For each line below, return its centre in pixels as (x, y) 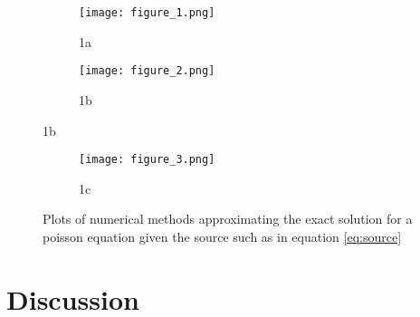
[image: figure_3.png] (147, 160)
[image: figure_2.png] (147, 71)
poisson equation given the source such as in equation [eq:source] (222, 236)
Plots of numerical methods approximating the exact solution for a (228, 219)
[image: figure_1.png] (147, 13)
